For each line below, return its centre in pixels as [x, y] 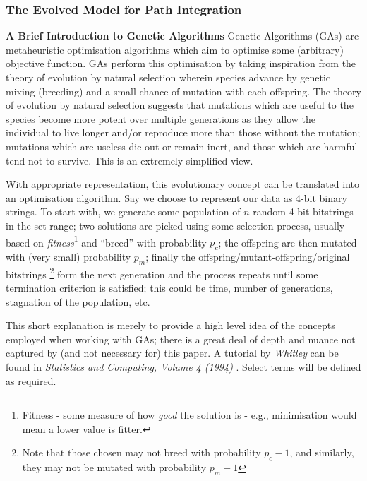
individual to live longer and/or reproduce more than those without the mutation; [183, 132]
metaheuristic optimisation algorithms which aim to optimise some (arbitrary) [175, 49]
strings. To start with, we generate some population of [123, 212]
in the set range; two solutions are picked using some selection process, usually [175, 225]
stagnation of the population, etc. [78, 301]
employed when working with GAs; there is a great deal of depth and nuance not [181, 339]
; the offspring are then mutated [288, 242]
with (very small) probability [68, 256]
